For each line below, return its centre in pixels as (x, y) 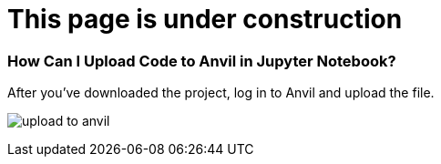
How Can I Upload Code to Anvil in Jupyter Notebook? (202, 61)
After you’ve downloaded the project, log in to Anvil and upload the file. (221, 93)
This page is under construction (205, 19)
